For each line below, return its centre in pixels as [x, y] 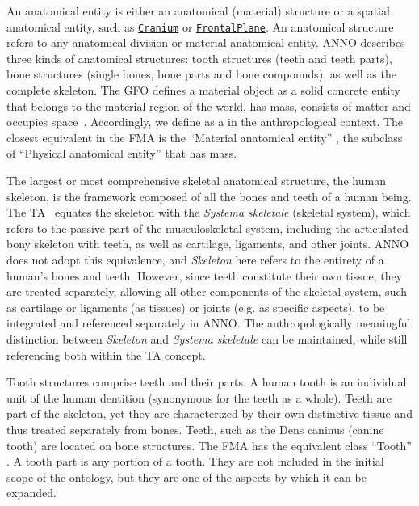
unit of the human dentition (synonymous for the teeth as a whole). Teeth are [199, 397]
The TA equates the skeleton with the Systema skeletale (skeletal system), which [209, 212]
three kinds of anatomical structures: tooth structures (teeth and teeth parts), [199, 58]
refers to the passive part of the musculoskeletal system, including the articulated [207, 228]
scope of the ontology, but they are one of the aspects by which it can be [186, 476]
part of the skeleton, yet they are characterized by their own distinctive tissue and [209, 413]
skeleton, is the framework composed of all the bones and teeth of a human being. [209, 196]
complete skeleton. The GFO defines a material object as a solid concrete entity [203, 90]
